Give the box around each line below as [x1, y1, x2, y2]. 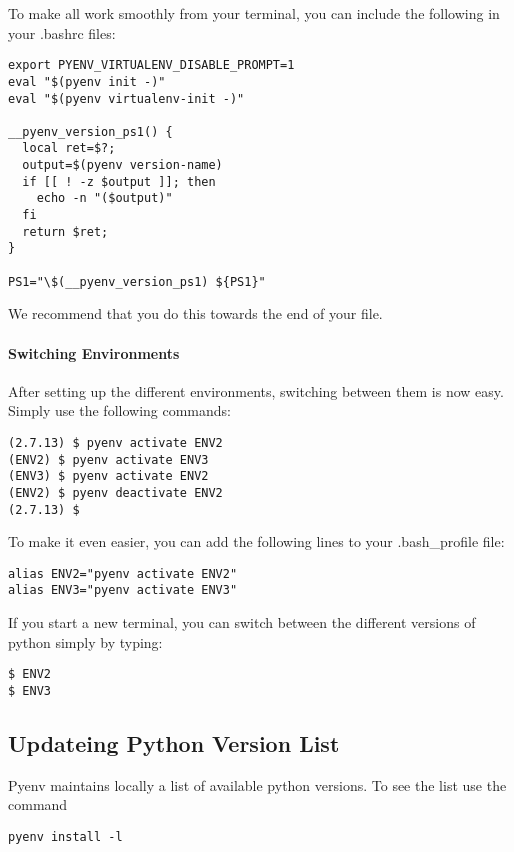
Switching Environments [8, 342, 180, 363]
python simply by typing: [8, 631, 163, 652]
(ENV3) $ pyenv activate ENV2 [8, 469, 209, 484]
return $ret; [22, 224, 109, 239]
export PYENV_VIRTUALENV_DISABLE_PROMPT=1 [8, 58, 295, 73]
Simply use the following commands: [8, 400, 231, 421]
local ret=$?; [22, 141, 116, 156]
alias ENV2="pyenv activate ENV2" [8, 566, 238, 581]
